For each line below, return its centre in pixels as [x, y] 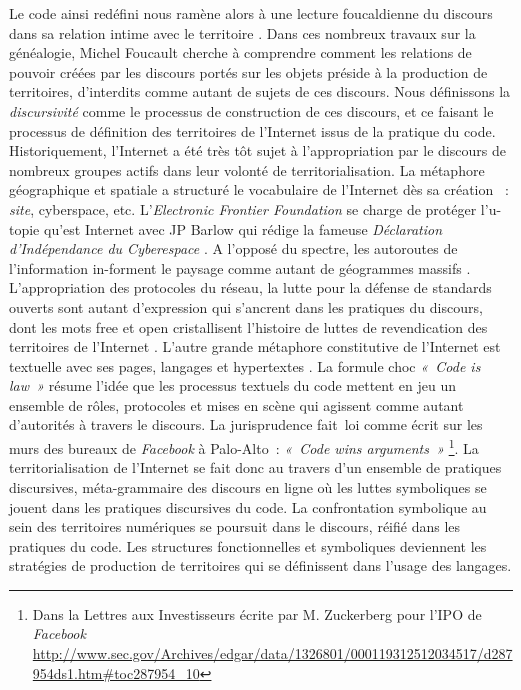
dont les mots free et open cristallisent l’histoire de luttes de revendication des [248, 326]
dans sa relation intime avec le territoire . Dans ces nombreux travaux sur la [242, 32]
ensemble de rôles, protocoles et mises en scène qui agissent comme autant [236, 404]
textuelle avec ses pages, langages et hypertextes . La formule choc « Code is [245, 365]
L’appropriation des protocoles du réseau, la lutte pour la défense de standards [250, 287]
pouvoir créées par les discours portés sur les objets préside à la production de [248, 71]
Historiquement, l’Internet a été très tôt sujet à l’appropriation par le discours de [257, 150]
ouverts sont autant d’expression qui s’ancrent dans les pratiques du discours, [246, 306]
